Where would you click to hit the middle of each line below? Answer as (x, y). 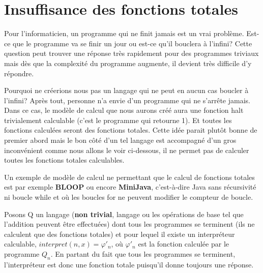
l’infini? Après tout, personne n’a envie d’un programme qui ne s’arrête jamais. (127, 100)
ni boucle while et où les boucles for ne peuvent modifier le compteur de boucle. (129, 197)
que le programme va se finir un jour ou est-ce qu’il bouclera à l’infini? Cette (133, 43)
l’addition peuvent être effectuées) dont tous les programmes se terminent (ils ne (129, 224)
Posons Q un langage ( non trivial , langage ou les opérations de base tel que (124, 214)
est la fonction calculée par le (184, 244)
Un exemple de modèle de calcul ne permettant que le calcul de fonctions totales (129, 177)
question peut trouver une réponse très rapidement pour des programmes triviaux (131, 53)
